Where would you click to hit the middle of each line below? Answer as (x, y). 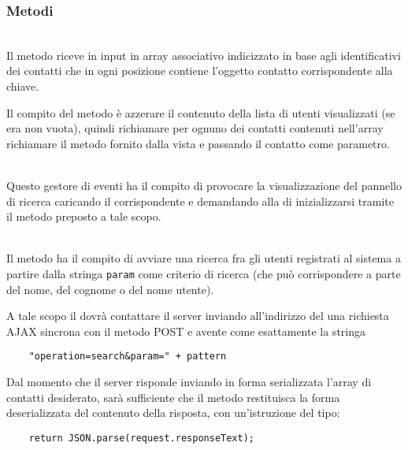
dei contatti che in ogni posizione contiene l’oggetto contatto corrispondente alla (200, 71)
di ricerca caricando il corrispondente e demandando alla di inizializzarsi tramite (200, 201)
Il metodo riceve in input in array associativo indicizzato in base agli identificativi (204, 55)
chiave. (23, 86)
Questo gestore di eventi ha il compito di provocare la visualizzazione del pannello (204, 185)
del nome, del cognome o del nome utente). (110, 289)
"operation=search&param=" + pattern (128, 357)
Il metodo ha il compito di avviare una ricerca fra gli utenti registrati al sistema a (204, 258)
